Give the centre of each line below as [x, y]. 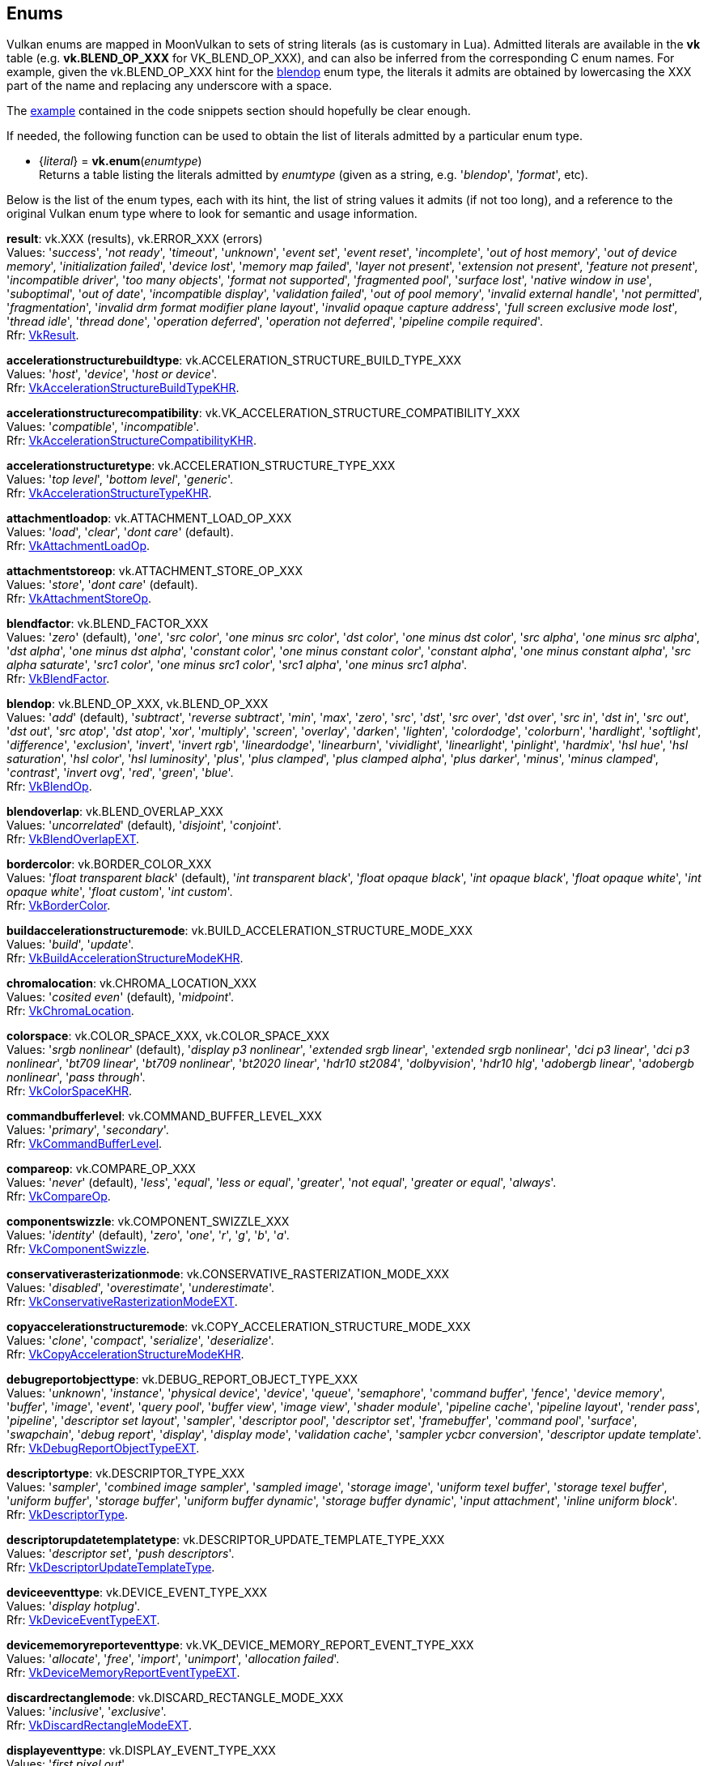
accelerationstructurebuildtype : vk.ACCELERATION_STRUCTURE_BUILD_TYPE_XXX [234, 360]
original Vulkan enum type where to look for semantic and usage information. [212, 214]
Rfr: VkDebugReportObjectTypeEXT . [103, 1448]
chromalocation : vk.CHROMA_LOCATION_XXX [132, 983]
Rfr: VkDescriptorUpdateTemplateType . [111, 1568]
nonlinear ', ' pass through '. [76, 1077]
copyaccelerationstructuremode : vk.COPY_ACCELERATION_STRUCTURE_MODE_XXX [239, 1327]
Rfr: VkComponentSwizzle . [78, 1249]
